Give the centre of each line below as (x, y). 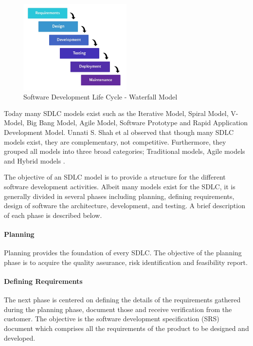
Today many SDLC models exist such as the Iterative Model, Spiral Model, (116, 113)
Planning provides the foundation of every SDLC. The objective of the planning (123, 253)
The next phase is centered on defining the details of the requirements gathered (122, 300)
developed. (20, 338)
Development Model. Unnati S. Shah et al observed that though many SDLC (119, 132)
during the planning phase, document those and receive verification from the (118, 309)
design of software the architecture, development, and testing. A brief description (125, 206)
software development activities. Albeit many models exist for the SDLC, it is (120, 187)
